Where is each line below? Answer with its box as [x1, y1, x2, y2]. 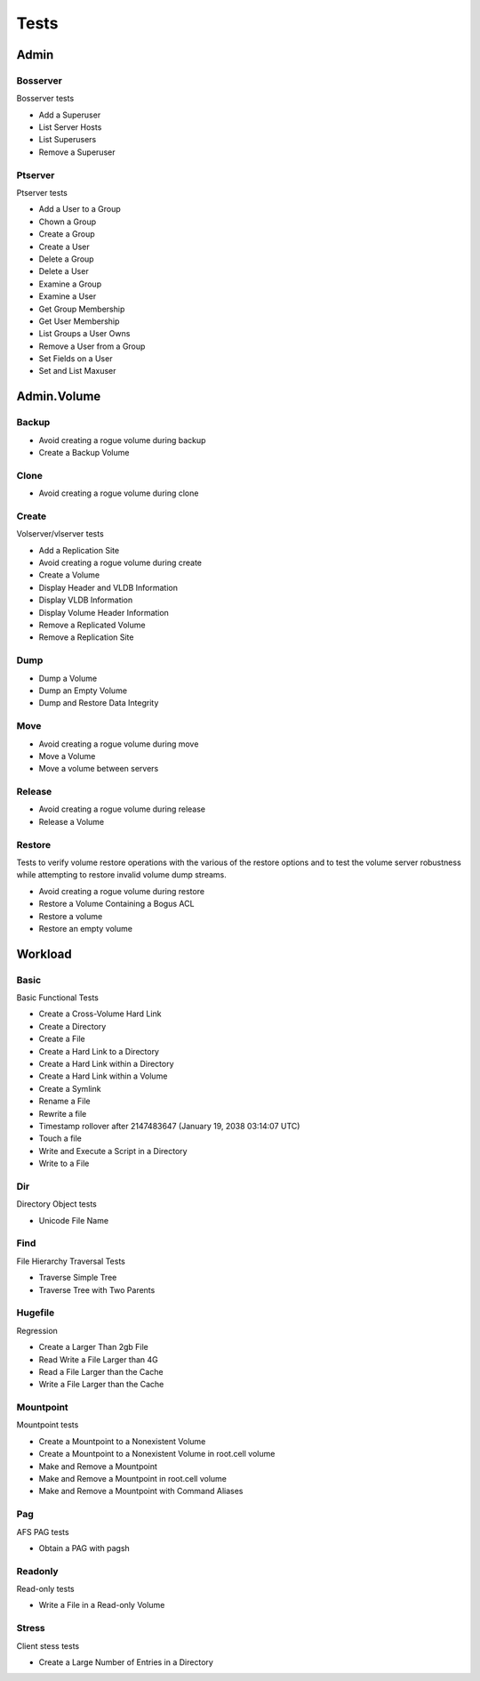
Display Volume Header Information [38, 607, 169, 618]
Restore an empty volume [38, 923, 133, 933]
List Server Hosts [38, 122, 102, 133]
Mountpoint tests [16, 1419, 79, 1430]
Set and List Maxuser [38, 366, 116, 376]
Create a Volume [38, 570, 100, 580]
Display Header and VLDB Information [38, 582, 178, 593]
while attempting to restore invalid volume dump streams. [16, 869, 227, 880]
